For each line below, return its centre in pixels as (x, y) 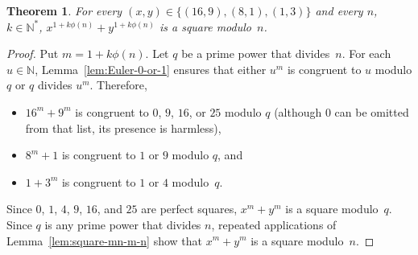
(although (298, 111)
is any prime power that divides (123, 224)
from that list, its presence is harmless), (123, 127)
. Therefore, (118, 85)
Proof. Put (33, 53)
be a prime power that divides (256, 53)
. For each (366, 53)
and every (339, 10)
